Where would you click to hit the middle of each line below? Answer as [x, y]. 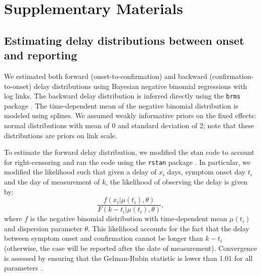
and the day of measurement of [52, 182]
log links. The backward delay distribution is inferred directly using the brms [122, 96]
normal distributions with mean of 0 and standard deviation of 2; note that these [129, 125]
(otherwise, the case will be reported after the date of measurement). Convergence [130, 248]
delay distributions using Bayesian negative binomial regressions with [141, 86]
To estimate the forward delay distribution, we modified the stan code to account [129, 152]
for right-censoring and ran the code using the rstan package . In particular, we [127, 162]
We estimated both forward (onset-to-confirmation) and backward [106, 76]
